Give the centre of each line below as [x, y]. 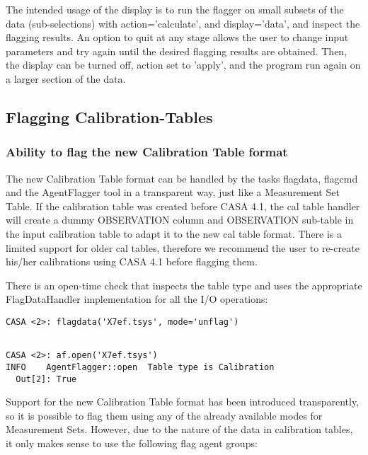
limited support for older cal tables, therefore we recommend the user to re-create [183, 247]
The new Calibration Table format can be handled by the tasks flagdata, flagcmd [182, 178]
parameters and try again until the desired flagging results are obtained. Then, [177, 51]
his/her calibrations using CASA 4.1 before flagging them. [132, 261]
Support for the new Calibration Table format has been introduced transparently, [183, 402]
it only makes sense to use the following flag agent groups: [132, 443]
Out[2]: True [46, 379]
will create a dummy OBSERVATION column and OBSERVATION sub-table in [180, 220]
